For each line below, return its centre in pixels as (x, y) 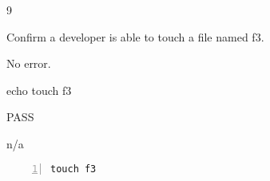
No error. (29, 63)
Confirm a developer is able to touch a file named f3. (135, 36)
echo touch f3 (39, 90)
